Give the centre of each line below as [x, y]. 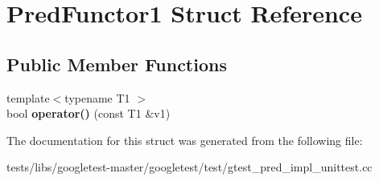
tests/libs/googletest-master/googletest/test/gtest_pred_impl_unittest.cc [189, 167]
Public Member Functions [117, 64]
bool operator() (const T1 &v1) [89, 113]
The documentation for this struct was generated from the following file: [185, 140]
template [28, 97]
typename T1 [97, 97]
